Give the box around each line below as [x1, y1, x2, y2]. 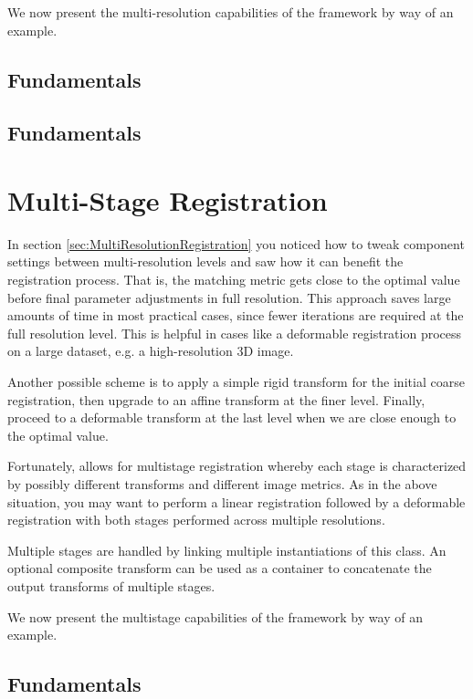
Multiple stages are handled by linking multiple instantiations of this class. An [7, 540, 447, 559]
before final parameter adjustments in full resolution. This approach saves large [7, 287, 451, 307]
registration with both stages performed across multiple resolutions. [7, 510, 385, 529]
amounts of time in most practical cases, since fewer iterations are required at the [7, 306, 464, 325]
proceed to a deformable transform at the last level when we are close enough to [7, 408, 457, 427]
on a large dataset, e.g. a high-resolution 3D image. [7, 341, 294, 360]
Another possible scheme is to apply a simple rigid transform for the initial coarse [7, 372, 465, 391]
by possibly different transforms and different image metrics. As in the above [7, 475, 437, 493]
